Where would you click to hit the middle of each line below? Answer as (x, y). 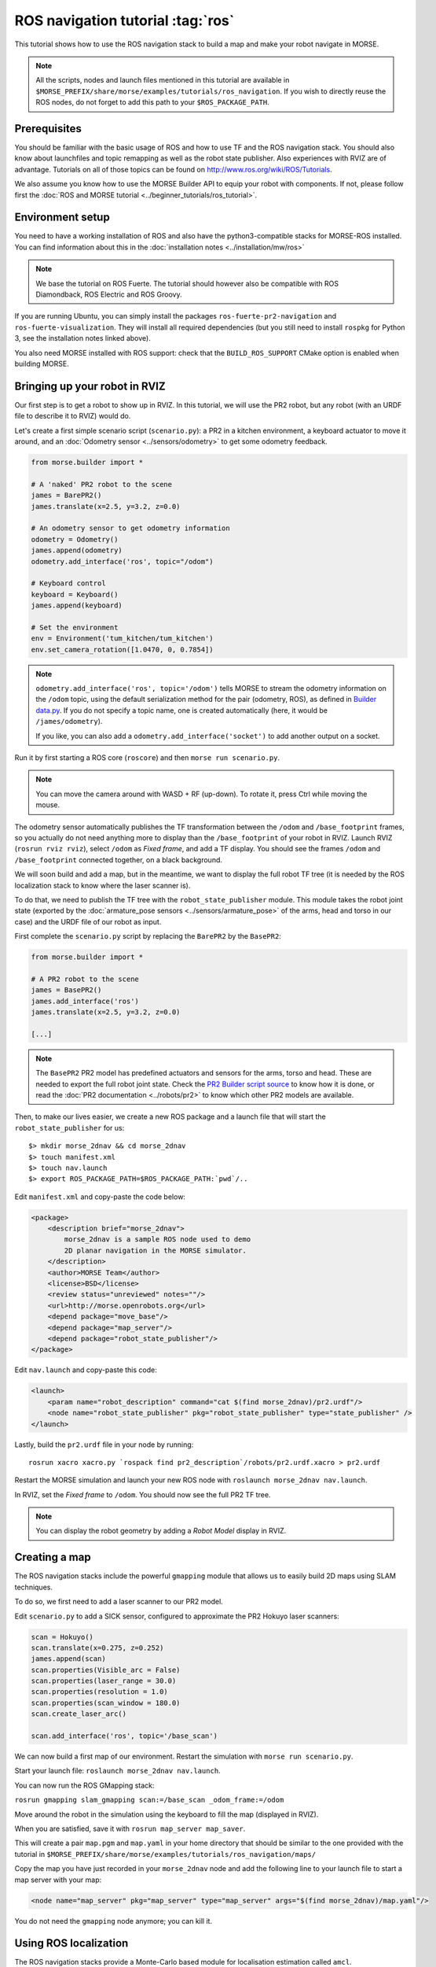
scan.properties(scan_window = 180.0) (106, 1703)
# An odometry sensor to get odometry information (131, 528)
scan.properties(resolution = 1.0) (99, 1692)
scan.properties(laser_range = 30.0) (104, 1681)
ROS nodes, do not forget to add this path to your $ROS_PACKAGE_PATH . (153, 102)
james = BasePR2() (66, 990)
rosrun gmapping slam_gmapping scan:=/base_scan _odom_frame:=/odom (149, 1800)
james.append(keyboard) (77, 605)
